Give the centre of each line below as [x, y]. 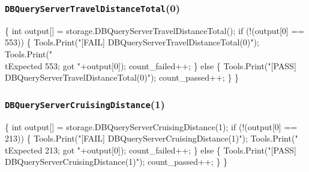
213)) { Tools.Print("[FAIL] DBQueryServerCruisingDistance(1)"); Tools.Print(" [151, 138]
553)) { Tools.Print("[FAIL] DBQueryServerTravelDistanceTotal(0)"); [132, 42]
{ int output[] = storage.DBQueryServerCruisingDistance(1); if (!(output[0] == [151, 126]
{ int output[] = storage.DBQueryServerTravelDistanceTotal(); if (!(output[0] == [155, 30]
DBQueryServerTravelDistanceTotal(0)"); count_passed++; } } [122, 77]
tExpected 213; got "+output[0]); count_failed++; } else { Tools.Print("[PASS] [151, 150]
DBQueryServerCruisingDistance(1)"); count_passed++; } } [116, 162]
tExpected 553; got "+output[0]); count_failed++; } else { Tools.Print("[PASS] [151, 65]
